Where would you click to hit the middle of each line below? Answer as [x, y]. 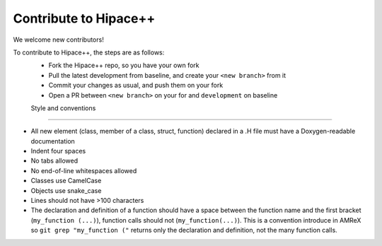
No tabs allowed [54, 161]
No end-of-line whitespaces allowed [84, 170]
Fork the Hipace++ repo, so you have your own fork [124, 65]
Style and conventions [63, 108]
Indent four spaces [58, 151]
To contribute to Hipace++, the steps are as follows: [89, 52]
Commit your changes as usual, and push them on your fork [136, 86]
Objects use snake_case [66, 190]
